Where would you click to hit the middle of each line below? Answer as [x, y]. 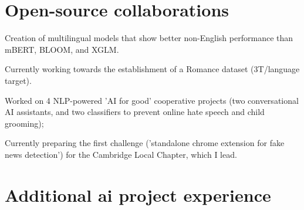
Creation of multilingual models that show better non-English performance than [149, 38]
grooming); [24, 123]
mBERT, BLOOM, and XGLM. [62, 49]
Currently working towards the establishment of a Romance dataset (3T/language [152, 69]
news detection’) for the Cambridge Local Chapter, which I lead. [121, 154]
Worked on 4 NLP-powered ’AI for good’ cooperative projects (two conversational [152, 100]
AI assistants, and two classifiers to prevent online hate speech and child [135, 112]
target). [18, 80]
